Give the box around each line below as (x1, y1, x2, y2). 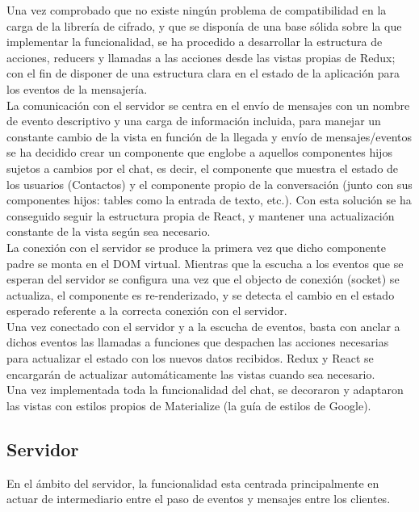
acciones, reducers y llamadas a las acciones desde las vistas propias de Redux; (6, 48, 396, 65)
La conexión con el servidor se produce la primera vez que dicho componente (6, 238, 386, 255)
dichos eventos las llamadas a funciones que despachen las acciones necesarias (6, 334, 389, 350)
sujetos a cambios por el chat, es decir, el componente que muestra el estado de (6, 159, 399, 176)
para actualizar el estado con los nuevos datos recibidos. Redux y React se (6, 350, 374, 367)
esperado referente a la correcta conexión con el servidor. (6, 302, 287, 319)
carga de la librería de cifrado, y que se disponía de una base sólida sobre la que (6, 17, 402, 34)
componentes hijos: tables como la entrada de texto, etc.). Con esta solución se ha (6, 191, 412, 208)
